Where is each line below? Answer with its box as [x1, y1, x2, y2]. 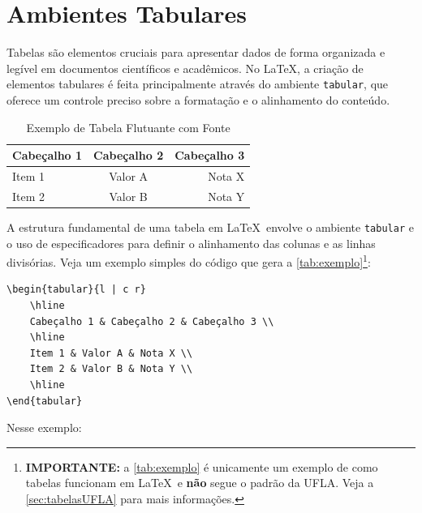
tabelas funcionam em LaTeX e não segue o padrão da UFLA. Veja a [25, 474, 374, 491]
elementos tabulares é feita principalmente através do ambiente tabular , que [6, 75, 389, 92]
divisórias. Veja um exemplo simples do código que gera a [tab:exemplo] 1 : [6, 251, 371, 270]
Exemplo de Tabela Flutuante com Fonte [26, 118, 230, 135]
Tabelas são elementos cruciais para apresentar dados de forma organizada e [6, 44, 385, 61]
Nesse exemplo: [6, 419, 82, 436]
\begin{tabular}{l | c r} [6, 284, 146, 296]
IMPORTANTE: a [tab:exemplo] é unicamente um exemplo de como [25, 458, 378, 475]
